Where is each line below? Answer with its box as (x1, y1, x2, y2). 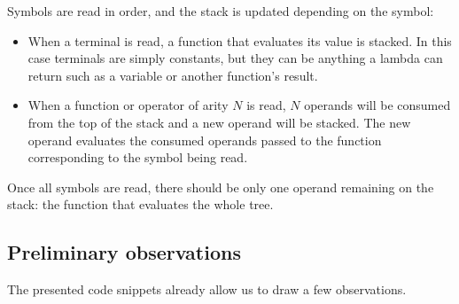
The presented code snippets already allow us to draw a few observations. (7, 280, 407, 299)
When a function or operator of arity (27, 96, 229, 114)
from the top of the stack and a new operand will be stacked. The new (27, 113, 411, 131)
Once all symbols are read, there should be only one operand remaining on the (7, 177, 434, 196)
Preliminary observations (7, 238, 241, 266)
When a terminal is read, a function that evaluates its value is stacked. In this (27, 31, 452, 50)
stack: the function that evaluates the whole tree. (7, 195, 274, 214)
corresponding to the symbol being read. (27, 148, 248, 167)
